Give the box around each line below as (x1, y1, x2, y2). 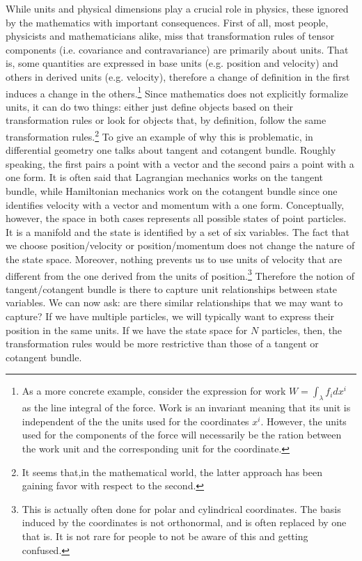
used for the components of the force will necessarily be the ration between (22, 427, 342, 442)
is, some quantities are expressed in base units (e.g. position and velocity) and (6, 56, 338, 70)
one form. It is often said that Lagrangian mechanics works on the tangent (6, 170, 323, 184)
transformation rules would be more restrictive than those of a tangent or (6, 336, 319, 351)
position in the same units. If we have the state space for (6, 322, 248, 337)
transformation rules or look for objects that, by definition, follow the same (6, 113, 326, 127)
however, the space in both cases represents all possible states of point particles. (6, 211, 347, 226)
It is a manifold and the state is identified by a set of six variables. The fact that (6, 224, 349, 239)
